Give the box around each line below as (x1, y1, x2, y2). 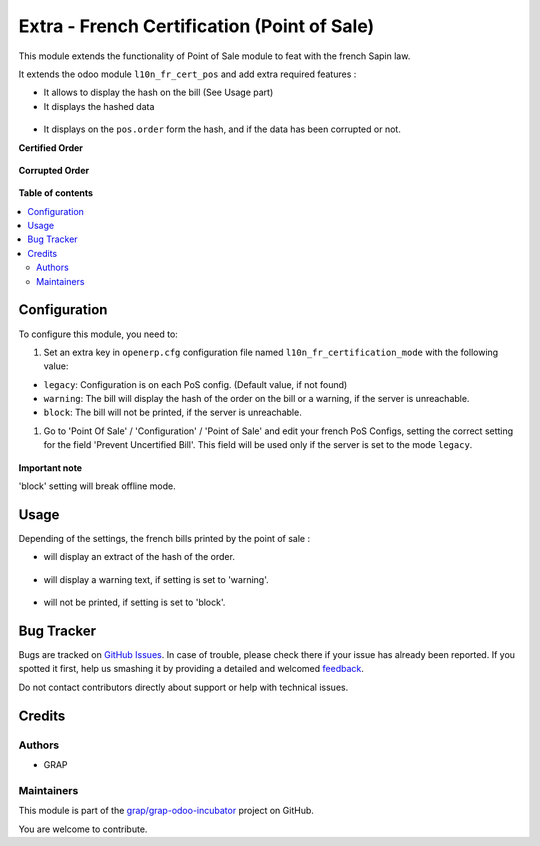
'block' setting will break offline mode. (18, 480, 177, 492)
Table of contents (18, 187, 94, 199)
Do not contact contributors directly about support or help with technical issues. (18, 681, 349, 693)
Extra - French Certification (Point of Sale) (18, 15, 375, 37)
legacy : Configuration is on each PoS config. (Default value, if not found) (43, 378, 348, 390)
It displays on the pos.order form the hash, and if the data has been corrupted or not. (43, 123, 402, 135)
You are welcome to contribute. (18, 823, 148, 835)
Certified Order (18, 141, 84, 154)
